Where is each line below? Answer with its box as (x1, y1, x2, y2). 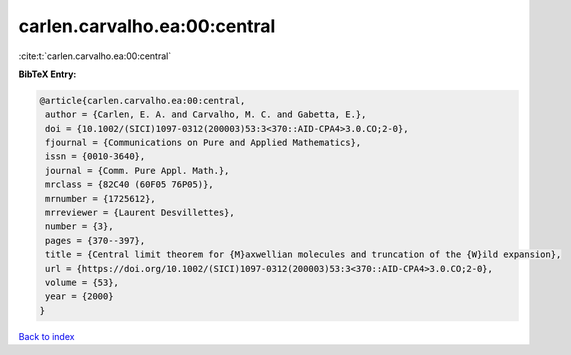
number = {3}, (45, 221, 114, 232)
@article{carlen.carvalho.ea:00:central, (39, 95, 246, 106)
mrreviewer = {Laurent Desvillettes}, (45, 207, 235, 219)
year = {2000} (45, 291, 114, 302)
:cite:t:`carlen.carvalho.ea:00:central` (18, 50, 172, 62)
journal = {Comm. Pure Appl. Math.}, (45, 165, 230, 176)
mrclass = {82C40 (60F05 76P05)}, (45, 179, 214, 190)
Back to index (18, 330, 75, 342)
